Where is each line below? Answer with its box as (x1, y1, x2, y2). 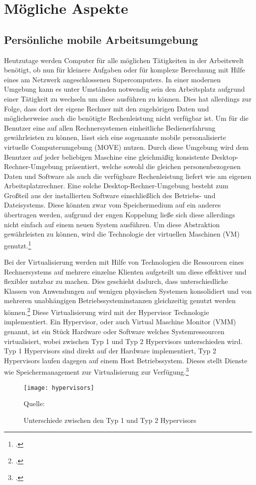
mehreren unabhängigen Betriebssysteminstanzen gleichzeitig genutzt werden (4, 295, 236, 306)
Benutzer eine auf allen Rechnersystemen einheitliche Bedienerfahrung (4, 122, 216, 133)
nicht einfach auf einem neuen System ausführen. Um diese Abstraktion (4, 219, 220, 229)
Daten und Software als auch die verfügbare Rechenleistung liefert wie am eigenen (4, 171, 252, 181)
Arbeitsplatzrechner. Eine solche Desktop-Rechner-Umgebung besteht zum (4, 180, 229, 191)
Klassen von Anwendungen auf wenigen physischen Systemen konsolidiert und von (4, 285, 252, 296)
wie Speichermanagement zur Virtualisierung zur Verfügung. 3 (4, 365, 189, 377)
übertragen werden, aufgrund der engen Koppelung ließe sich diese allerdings (4, 209, 235, 220)
